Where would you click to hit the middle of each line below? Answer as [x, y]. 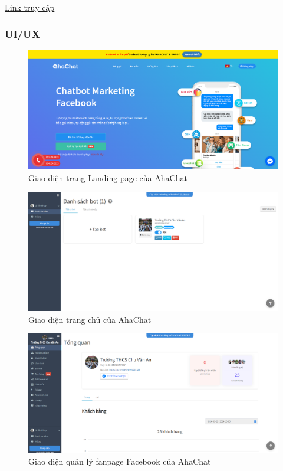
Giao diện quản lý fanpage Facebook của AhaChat [120, 461]
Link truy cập [30, 7]
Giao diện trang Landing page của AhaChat [108, 178]
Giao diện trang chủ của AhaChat [90, 319]
